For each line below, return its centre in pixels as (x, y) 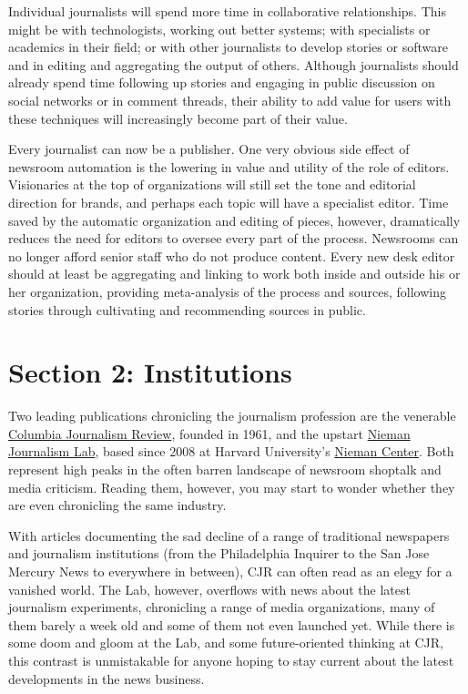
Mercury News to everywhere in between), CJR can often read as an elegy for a (230, 571)
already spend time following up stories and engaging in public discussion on (222, 82)
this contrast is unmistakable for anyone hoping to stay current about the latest (231, 660)
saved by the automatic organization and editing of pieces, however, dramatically (234, 220)
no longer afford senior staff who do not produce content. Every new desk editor (232, 255)
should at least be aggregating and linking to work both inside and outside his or (234, 274)
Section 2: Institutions (150, 372)
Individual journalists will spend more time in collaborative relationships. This (227, 11)
